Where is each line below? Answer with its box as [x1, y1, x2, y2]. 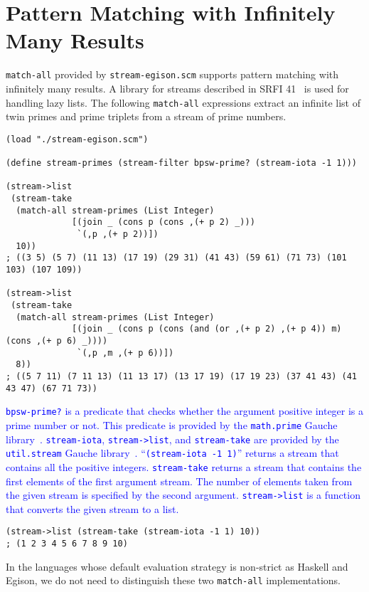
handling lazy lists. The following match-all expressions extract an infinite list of [6, 95, 360, 110]
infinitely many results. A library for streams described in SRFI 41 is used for [6, 80, 349, 95]
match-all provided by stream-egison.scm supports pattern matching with [6, 67, 339, 82]
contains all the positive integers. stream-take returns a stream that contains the [6, 459, 362, 474]
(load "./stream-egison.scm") [6, 134, 149, 144]
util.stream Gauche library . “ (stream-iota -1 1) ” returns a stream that [6, 445, 339, 460]
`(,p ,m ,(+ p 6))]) [77, 347, 174, 358]
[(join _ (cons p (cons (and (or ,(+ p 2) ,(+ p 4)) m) [72, 324, 342, 334]
